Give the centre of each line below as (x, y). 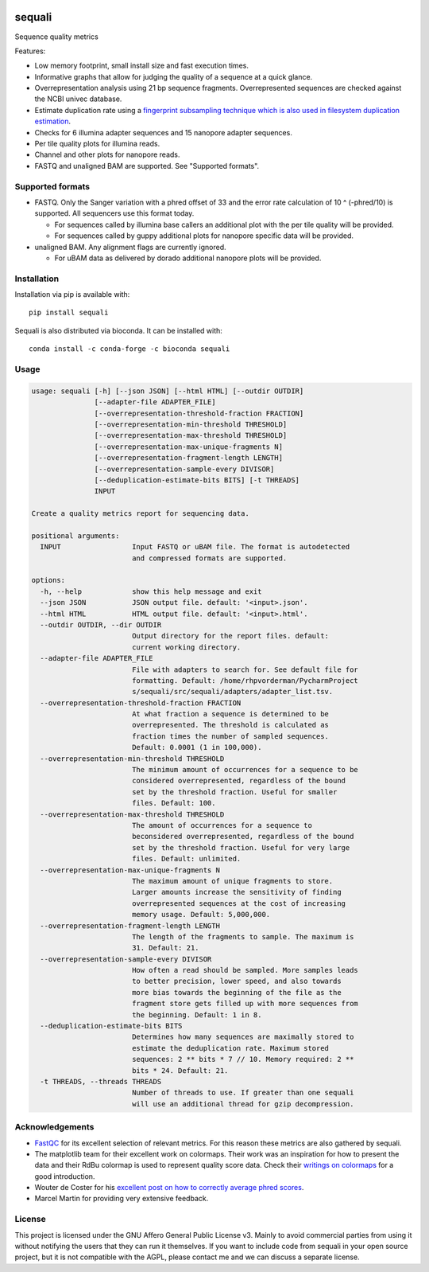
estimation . (53, 121)
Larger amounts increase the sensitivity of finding (236, 892)
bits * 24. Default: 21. (180, 1070)
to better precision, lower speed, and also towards (236, 981)
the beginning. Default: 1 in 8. (197, 1014)
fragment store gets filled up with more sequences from (245, 1004)
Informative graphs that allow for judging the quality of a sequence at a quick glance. (174, 76)
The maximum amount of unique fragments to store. (232, 881)
